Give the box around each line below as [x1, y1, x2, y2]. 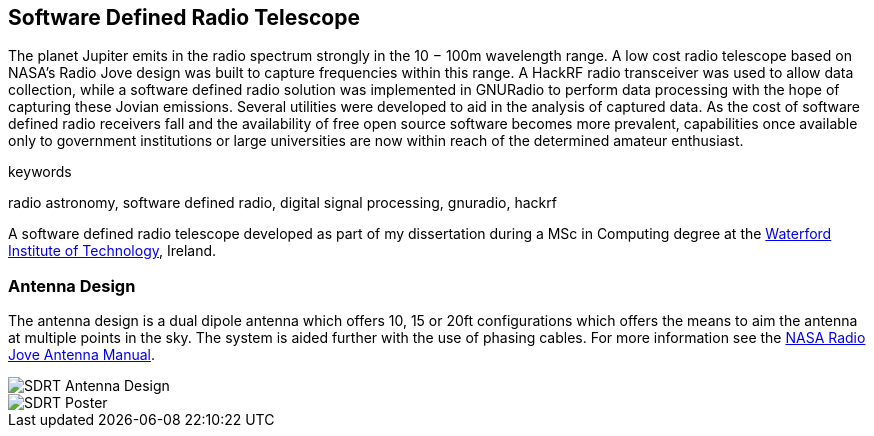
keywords [8, 163, 72, 181]
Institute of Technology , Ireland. [8, 242, 217, 260]
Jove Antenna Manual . [8, 346, 156, 364]
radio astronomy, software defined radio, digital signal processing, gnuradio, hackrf [8, 194, 557, 212]
